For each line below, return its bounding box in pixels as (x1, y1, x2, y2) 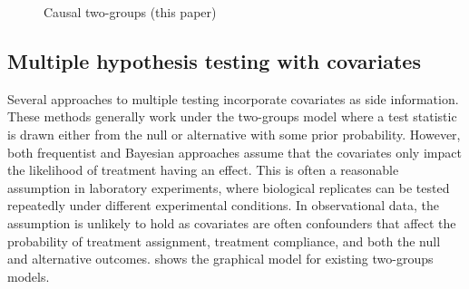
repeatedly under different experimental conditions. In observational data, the (7, 196, 439, 215)
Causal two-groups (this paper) (44, 3, 217, 21)
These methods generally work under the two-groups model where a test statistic (7, 107, 457, 126)
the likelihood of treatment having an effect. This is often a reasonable (7, 160, 399, 179)
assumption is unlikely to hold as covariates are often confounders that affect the (7, 213, 456, 232)
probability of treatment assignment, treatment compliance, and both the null (7, 231, 441, 250)
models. (7, 266, 50, 285)
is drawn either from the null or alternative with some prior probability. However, (7, 124, 461, 143)
